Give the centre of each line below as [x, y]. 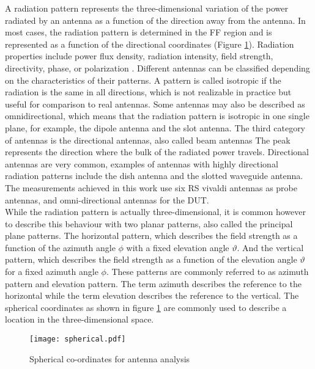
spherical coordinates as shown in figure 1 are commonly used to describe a [146, 307]
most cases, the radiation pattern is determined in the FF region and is [139, 32]
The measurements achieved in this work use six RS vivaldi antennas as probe [151, 187]
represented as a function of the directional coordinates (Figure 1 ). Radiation [150, 44]
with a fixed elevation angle [178, 247]
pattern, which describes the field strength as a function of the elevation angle [151, 259]
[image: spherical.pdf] [78, 339]
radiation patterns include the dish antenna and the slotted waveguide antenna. [154, 176]
